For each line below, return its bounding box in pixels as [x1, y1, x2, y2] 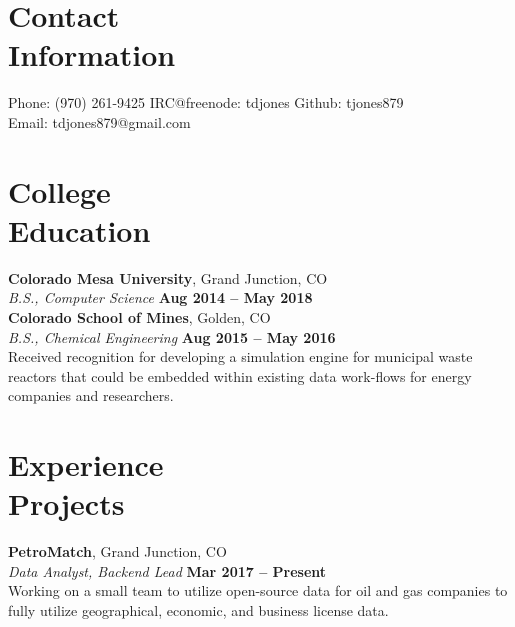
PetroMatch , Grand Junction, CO [8, 541, 227, 562]
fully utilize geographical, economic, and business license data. [8, 600, 389, 621]
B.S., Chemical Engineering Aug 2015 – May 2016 [8, 326, 336, 347]
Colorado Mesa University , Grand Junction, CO [8, 267, 328, 288]
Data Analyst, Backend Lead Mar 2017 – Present [8, 560, 327, 581]
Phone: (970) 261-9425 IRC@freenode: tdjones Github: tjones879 [8, 92, 404, 113]
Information [8, 34, 176, 75]
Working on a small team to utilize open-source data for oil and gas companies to [8, 580, 508, 601]
